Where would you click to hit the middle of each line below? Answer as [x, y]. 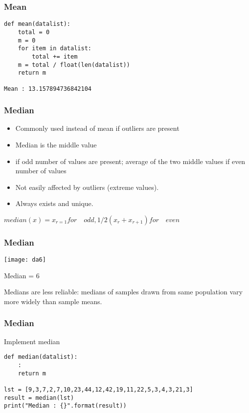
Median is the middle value [56, 144]
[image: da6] [25, 260]
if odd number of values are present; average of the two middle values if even [130, 161]
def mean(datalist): [37, 24]
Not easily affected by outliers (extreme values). [87, 187]
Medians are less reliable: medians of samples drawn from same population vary [123, 292]
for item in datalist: [55, 49]
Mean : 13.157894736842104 [48, 89]
